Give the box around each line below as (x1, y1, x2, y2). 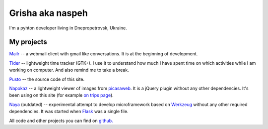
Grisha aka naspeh (9, 7, 88, 18)
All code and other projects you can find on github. (9, 118, 114, 124)
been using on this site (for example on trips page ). (9, 92, 114, 98)
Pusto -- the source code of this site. (9, 76, 84, 82)
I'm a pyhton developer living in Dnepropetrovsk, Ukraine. (9, 25, 127, 31)
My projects (9, 38, 47, 46)
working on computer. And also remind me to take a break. (9, 67, 129, 73)
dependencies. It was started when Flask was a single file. (9, 109, 129, 115)
